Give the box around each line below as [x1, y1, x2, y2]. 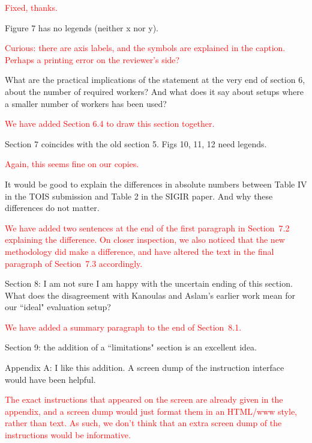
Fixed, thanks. [5, 1, 58, 13]
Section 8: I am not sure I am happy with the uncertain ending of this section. [5, 277, 293, 290]
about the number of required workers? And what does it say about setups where [5, 85, 304, 97]
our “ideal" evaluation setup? [5, 301, 111, 313]
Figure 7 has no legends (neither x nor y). [5, 21, 158, 34]
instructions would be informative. [5, 429, 131, 441]
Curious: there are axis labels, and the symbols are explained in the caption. [5, 41, 286, 54]
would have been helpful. [5, 373, 96, 385]
